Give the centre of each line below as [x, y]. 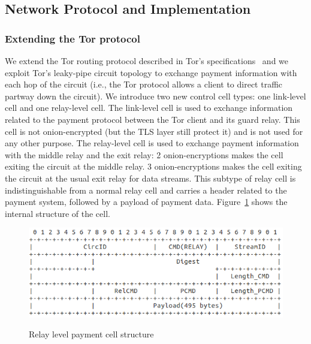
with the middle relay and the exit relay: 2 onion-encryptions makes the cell [144, 154]
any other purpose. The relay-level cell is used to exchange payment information [152, 143]
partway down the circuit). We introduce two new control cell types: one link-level [155, 96]
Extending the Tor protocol [73, 38]
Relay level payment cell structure [91, 334]
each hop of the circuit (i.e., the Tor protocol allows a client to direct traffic [144, 84]
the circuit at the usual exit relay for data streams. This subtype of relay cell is [150, 178]
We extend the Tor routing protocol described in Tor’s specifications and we [147, 61]
